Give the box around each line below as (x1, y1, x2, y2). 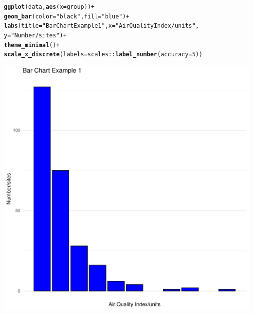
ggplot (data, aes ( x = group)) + (4, 3, 95, 10)
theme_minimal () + (4, 41, 60, 49)
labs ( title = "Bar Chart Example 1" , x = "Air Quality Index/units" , (4, 22, 199, 30)
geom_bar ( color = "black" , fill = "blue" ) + (4, 13, 129, 20)
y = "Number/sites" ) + (4, 32, 67, 39)
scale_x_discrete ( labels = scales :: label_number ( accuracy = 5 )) (4, 51, 203, 58)
